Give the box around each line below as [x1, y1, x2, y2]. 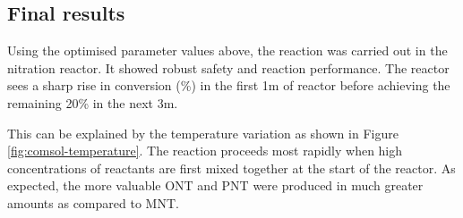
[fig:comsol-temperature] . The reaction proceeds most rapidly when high [7, 141, 403, 160]
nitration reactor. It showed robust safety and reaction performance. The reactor [7, 58, 450, 77]
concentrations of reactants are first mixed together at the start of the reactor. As [7, 158, 456, 177]
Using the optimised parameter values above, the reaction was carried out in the [7, 41, 448, 60]
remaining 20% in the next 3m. [7, 93, 178, 112]
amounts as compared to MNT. [7, 193, 179, 212]
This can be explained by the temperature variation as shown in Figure [7, 123, 399, 142]
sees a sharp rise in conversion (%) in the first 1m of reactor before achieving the [7, 76, 450, 95]
